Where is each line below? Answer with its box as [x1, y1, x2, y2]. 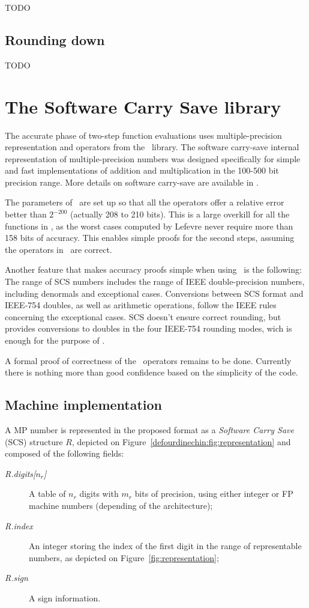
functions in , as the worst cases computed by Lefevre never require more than [5, 219, 293, 232]
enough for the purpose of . [5, 334, 105, 347]
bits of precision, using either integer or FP [134, 487, 293, 500]
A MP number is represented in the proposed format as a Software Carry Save [5, 424, 294, 436]
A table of [29, 487, 66, 500]
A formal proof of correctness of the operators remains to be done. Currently [5, 354, 292, 366]
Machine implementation [5, 395, 163, 414]
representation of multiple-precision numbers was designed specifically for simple [5, 152, 301, 165]
